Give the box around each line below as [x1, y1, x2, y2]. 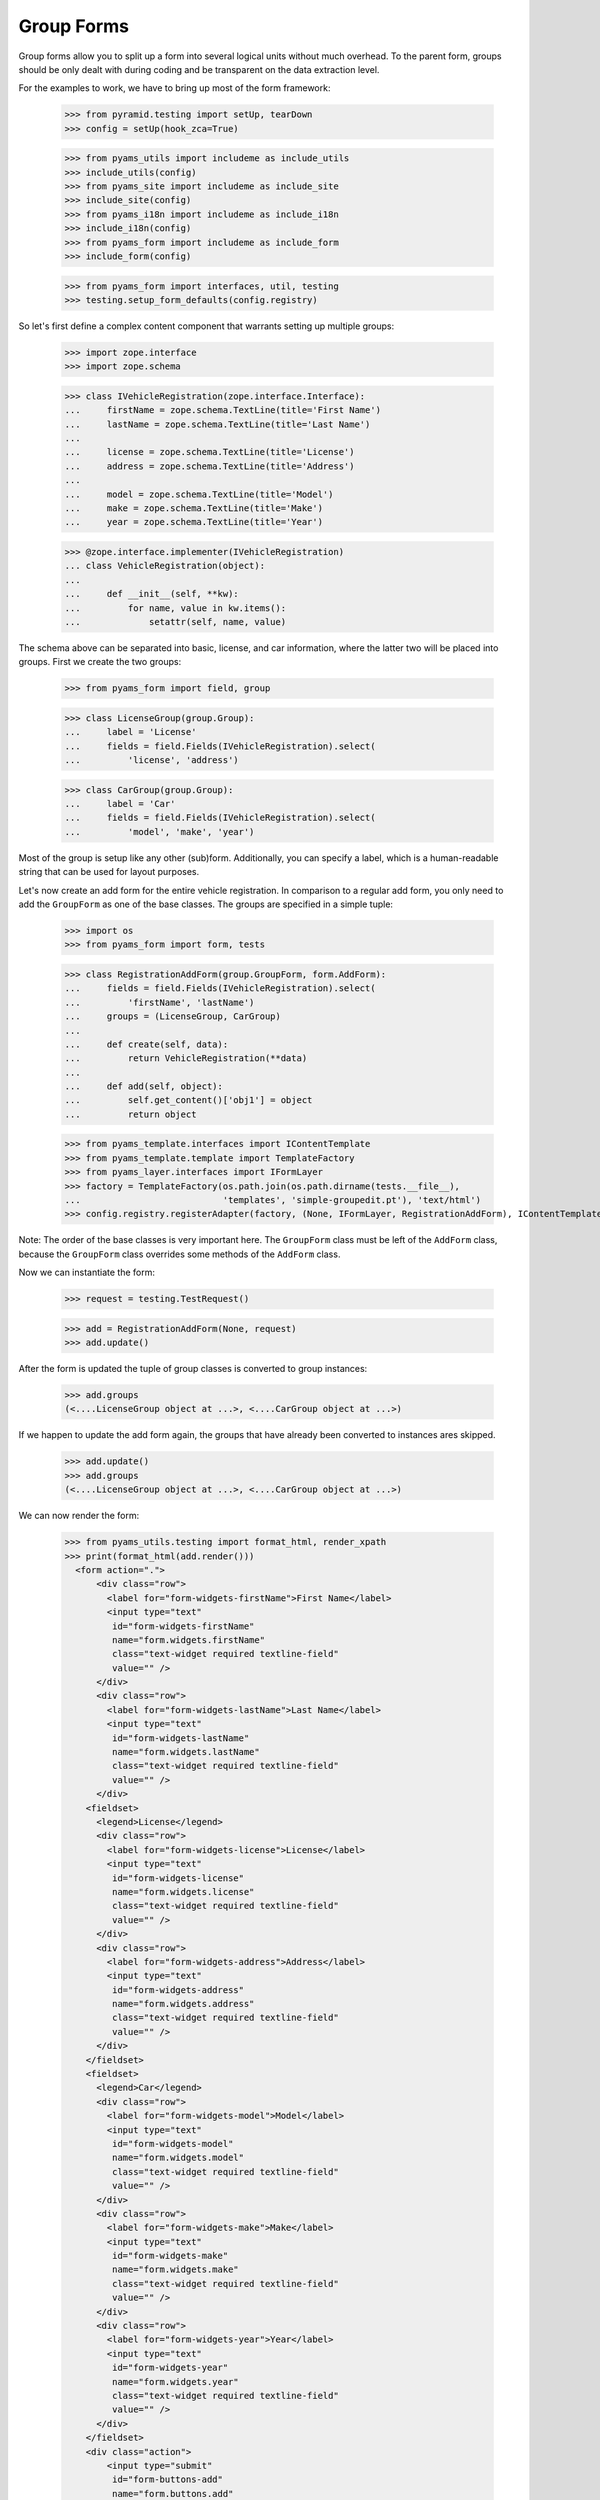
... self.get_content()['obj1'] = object [64, 1095, 313, 1106]
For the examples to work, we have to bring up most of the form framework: [18, 82, 331, 94]
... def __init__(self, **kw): [64, 588, 239, 600]
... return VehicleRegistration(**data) [64, 1053, 308, 1064]
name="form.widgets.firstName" [111, 1634, 265, 1645]
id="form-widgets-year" [111, 2362, 229, 2374]
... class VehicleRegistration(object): [64, 560, 265, 572]
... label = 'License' [64, 726, 197, 738]
